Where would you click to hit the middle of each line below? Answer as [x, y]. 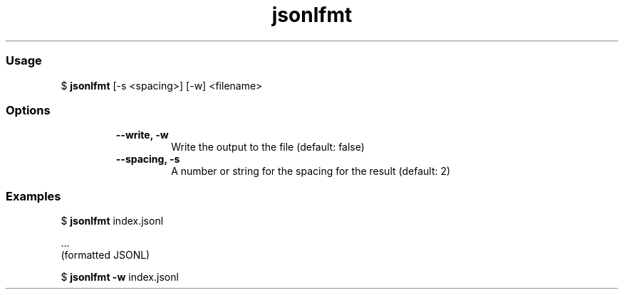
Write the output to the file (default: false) [268, 147]
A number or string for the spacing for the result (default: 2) [311, 171]
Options [28, 110]
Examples [33, 196]
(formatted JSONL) [105, 255]
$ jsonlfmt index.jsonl [112, 221]
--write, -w [142, 135]
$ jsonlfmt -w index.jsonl [120, 277]
